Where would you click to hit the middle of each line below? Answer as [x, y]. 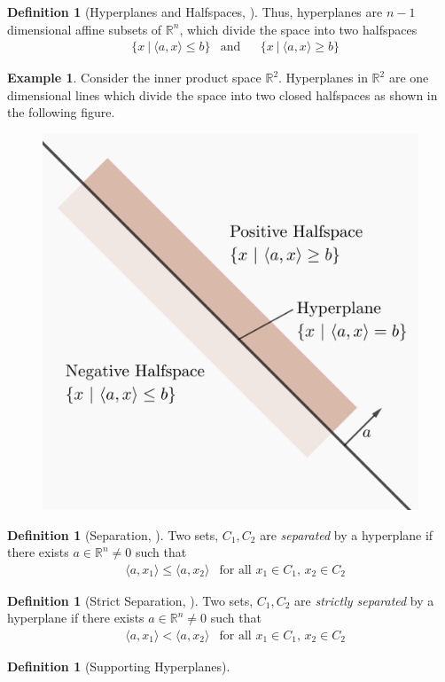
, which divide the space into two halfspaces [298, 29]
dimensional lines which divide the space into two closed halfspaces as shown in [222, 94]
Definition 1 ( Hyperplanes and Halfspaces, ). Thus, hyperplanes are [195, 12]
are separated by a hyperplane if [347, 534]
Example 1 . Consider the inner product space [134, 78]
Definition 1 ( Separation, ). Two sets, [113, 534]
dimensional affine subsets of [85, 29]
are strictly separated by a [364, 600]
